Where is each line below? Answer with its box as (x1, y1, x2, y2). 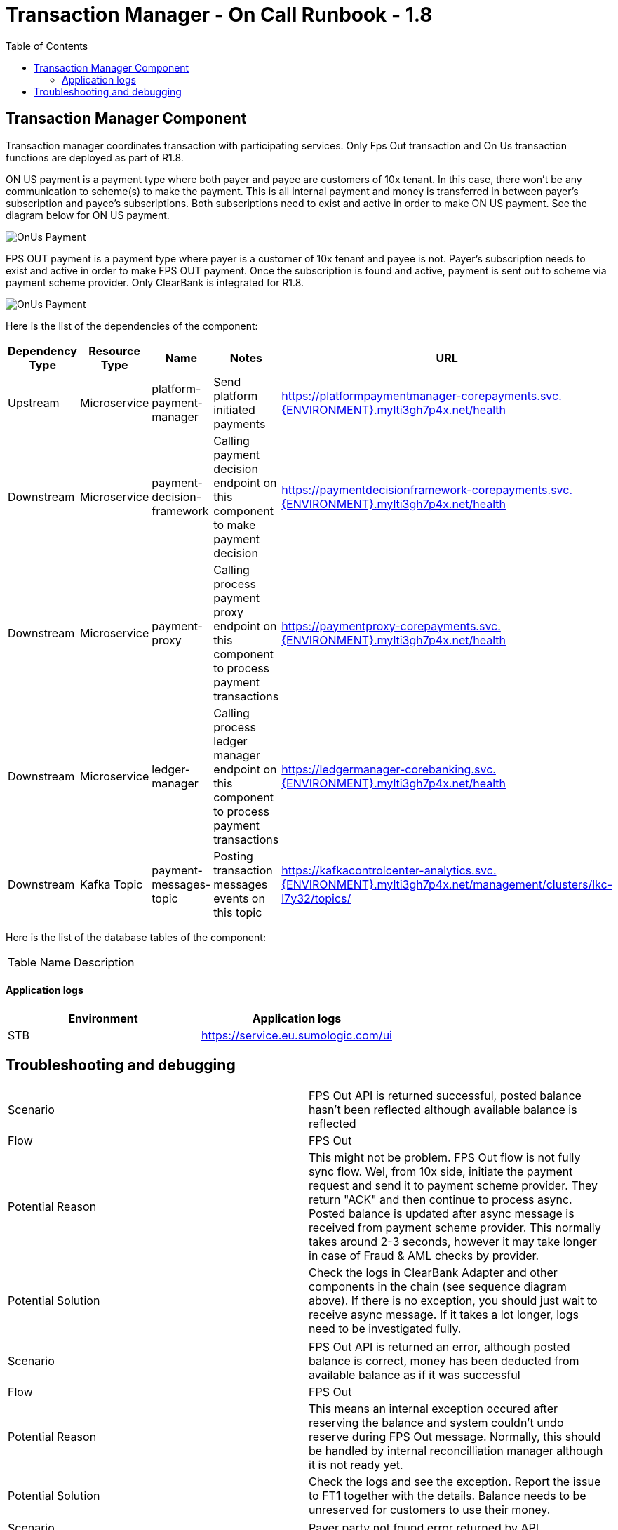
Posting (213, 849, 253, 863)
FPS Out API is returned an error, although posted (309, 1339, 570, 1354)
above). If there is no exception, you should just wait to (309, 1293, 598, 1308)
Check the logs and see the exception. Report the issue (309, 1474, 601, 1489)
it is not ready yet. (309, 1457, 403, 1472)
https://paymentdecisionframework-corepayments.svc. (281, 482, 573, 497)
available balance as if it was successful (309, 1367, 520, 1382)
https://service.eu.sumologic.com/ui (201, 1027, 392, 1042)
